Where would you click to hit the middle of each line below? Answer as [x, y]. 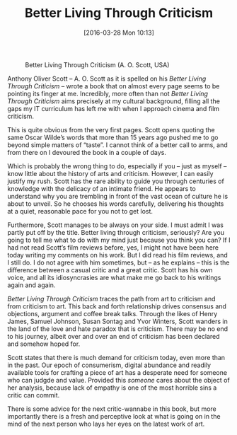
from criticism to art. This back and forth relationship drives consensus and [117, 306]
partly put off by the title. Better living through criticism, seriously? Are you [116, 232]
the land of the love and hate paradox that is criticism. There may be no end [118, 329]
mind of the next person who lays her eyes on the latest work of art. [106, 424]
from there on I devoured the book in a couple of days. [87, 152]
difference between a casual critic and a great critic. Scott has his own [110, 269]
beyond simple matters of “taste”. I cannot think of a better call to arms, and [117, 145]
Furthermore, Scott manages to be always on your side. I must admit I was [116, 225]
